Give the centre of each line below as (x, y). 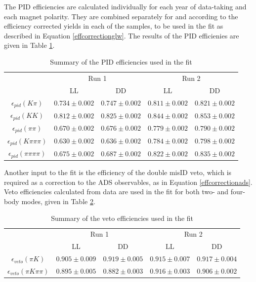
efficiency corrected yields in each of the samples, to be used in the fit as (114, 26)
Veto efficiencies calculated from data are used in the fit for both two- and (116, 192)
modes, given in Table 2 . (58, 201)
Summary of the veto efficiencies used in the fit (122, 218)
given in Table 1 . (29, 45)
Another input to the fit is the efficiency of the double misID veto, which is (118, 172)
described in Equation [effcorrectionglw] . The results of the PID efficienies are (122, 35)
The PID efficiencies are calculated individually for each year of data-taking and (125, 6)
